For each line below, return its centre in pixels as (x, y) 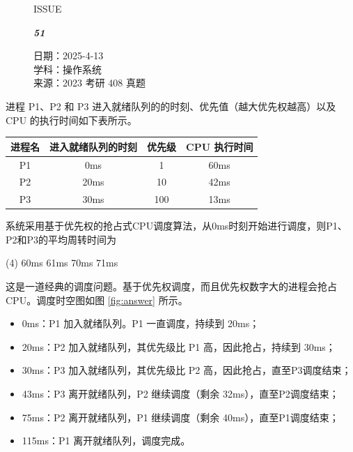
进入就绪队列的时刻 (93, 146)
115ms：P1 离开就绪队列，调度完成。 (106, 440)
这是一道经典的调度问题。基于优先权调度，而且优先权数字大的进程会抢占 (171, 286)
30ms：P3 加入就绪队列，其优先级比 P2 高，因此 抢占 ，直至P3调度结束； (187, 370)
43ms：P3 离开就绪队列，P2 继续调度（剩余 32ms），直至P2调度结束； (180, 394)
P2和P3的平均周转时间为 (61, 239)
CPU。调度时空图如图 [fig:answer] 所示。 (97, 300)
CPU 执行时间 (220, 146)
